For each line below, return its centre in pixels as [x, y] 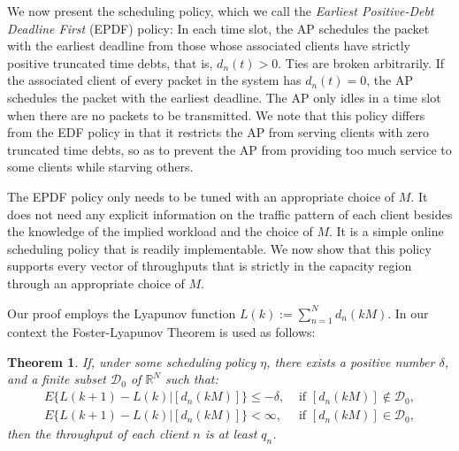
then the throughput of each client [98, 434]
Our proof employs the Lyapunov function [122, 313]
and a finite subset [57, 379]
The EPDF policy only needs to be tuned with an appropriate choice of [201, 196]
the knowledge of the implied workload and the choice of [160, 231]
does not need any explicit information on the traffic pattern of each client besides [230, 214]
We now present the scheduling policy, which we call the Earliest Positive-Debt [221, 11]
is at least [231, 434]
